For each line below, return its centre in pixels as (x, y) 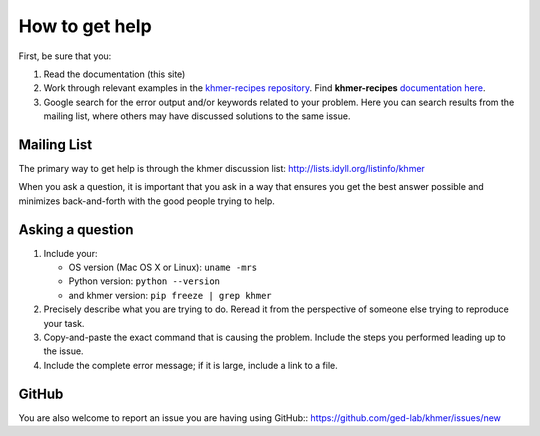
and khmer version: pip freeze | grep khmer (170, 295)
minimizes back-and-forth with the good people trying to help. (146, 201)
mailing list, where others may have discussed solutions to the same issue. (197, 116)
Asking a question (76, 229)
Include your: (70, 253)
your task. (64, 323)
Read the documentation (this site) (114, 74)
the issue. (63, 351)
